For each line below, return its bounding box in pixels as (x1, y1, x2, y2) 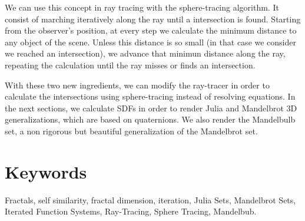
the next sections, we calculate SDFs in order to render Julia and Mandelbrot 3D (5, 101, 297, 114)
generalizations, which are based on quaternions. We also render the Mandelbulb (5, 113, 296, 126)
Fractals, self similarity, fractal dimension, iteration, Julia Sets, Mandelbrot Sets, (5, 193, 296, 206)
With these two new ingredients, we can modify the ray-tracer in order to (5, 78, 270, 91)
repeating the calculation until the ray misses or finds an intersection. (5, 58, 256, 71)
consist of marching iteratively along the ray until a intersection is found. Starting (5, 12, 301, 25)
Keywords (5, 159, 87, 183)
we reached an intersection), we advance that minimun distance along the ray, (5, 47, 286, 60)
